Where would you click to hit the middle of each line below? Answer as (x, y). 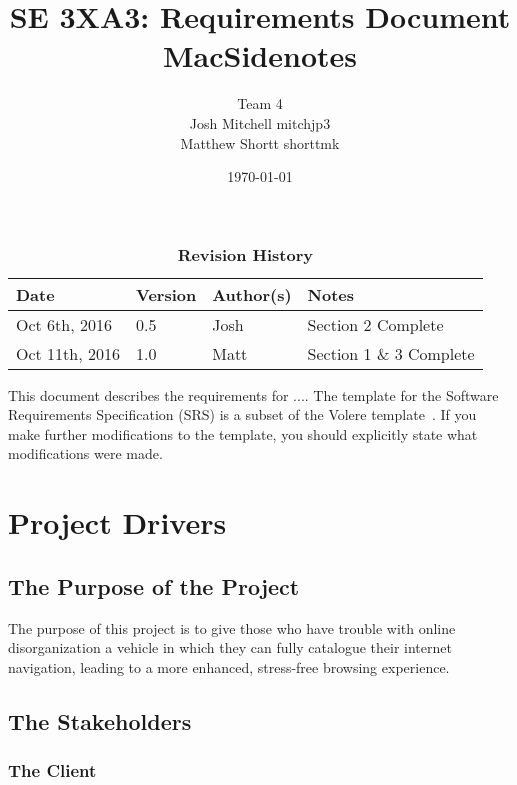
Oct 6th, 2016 (64, 324)
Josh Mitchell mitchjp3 (260, 122)
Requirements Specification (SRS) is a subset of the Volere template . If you (242, 414)
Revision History (245, 254)
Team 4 (260, 103)
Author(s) (252, 294)
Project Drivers (117, 522)
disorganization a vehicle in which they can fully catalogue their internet (230, 647)
